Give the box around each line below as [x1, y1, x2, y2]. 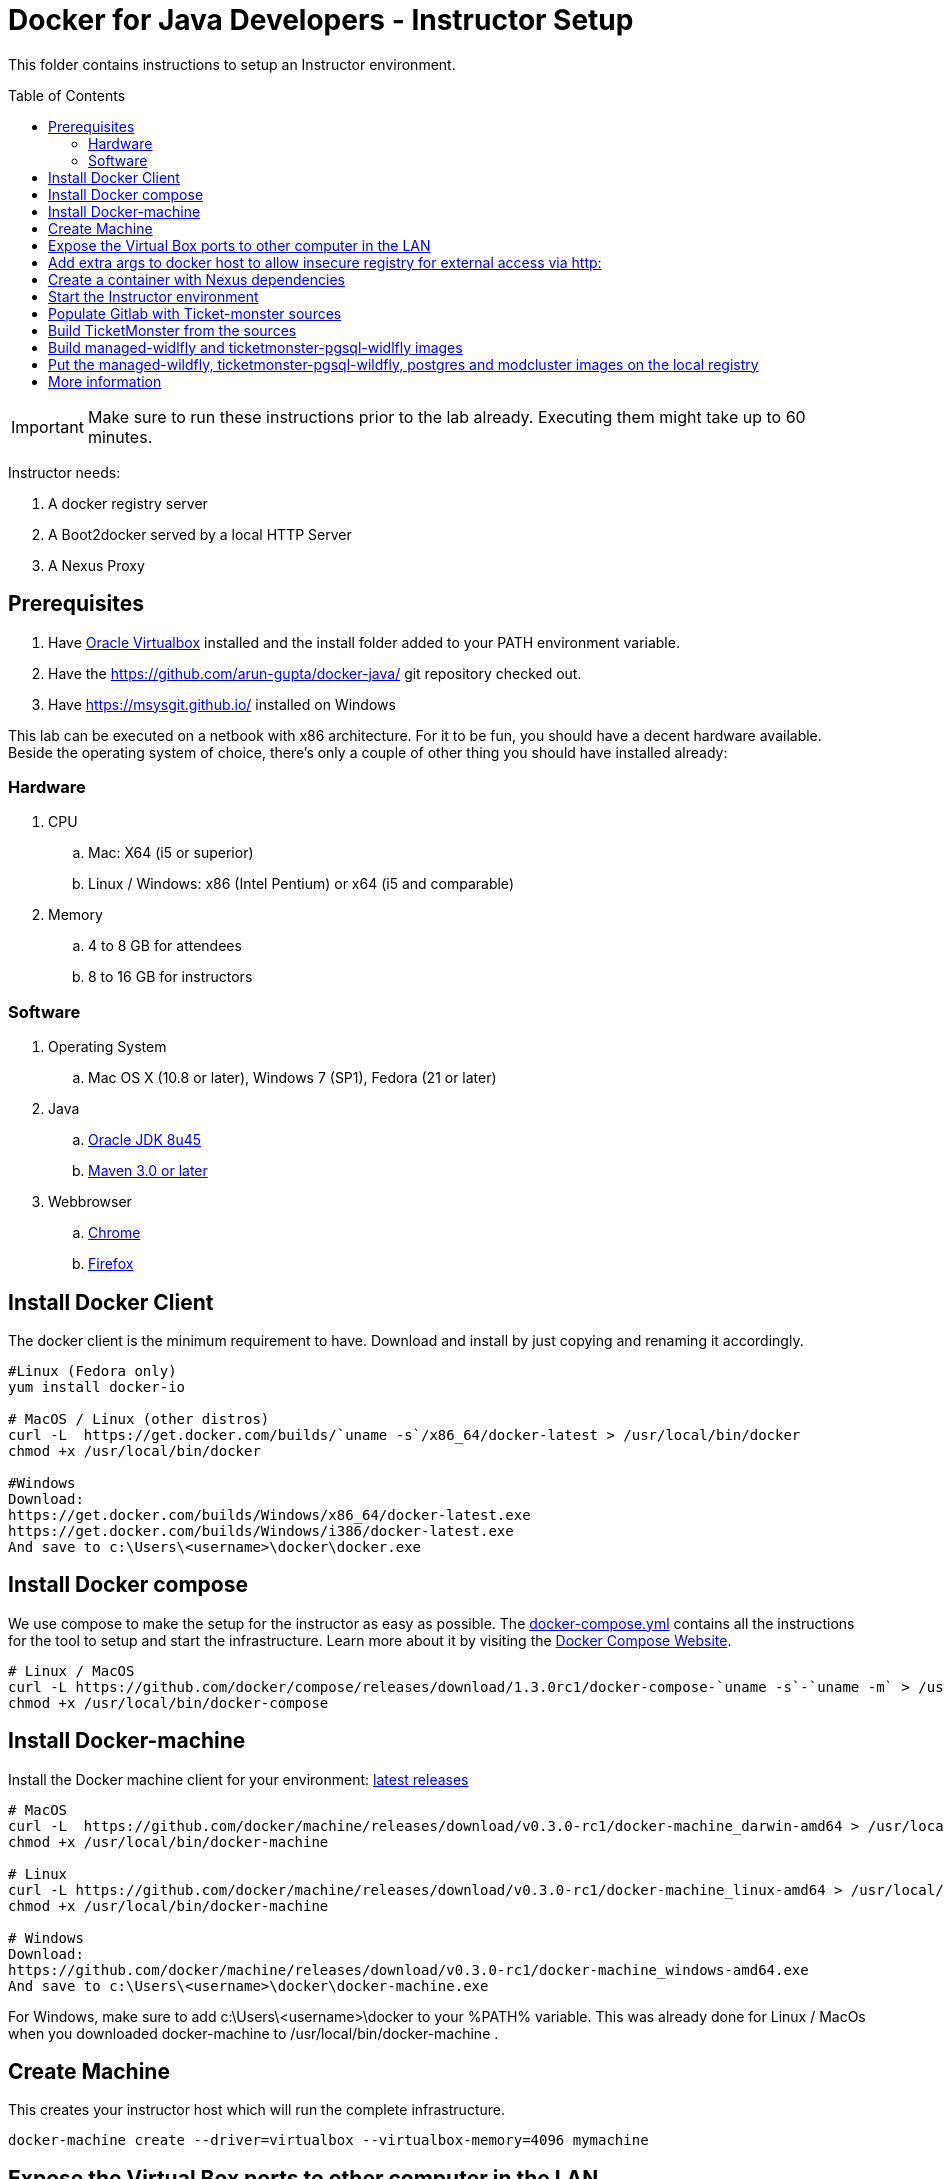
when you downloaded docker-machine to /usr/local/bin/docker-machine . [8, 2024, 499, 2042]
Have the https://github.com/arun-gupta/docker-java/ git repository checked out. [48, 664, 582, 682]
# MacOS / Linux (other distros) [8, 1410, 270, 1427]
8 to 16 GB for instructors [88, 968, 253, 986]
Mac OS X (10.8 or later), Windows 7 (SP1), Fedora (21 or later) [88, 1069, 497, 1087]
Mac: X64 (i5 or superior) [88, 844, 254, 862]
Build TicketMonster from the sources [48, 321, 297, 339]
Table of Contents [8, 86, 126, 104]
